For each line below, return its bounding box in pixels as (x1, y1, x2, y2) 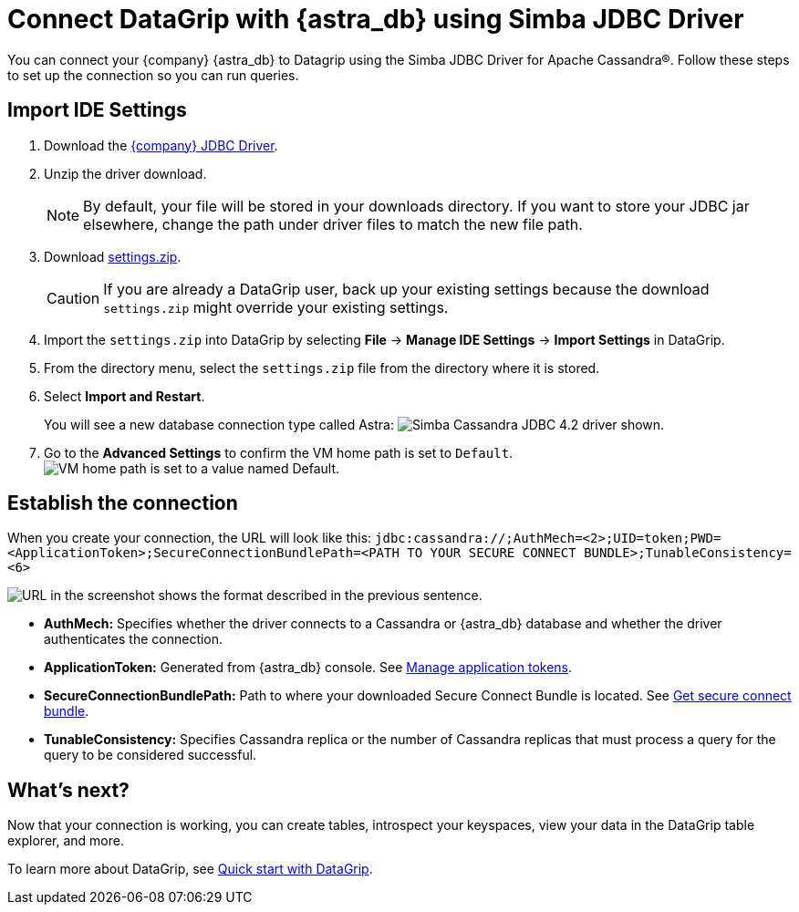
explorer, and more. (7, 833, 124, 849)
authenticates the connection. (44, 631, 223, 648)
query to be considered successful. (44, 747, 257, 763)
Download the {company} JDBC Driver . (44, 137, 278, 153)
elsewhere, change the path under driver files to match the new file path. (83, 214, 583, 233)
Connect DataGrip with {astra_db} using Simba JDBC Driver (7, 4, 744, 35)
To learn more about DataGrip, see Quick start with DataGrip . (7, 861, 373, 877)
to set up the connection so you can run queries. (7, 67, 299, 83)
